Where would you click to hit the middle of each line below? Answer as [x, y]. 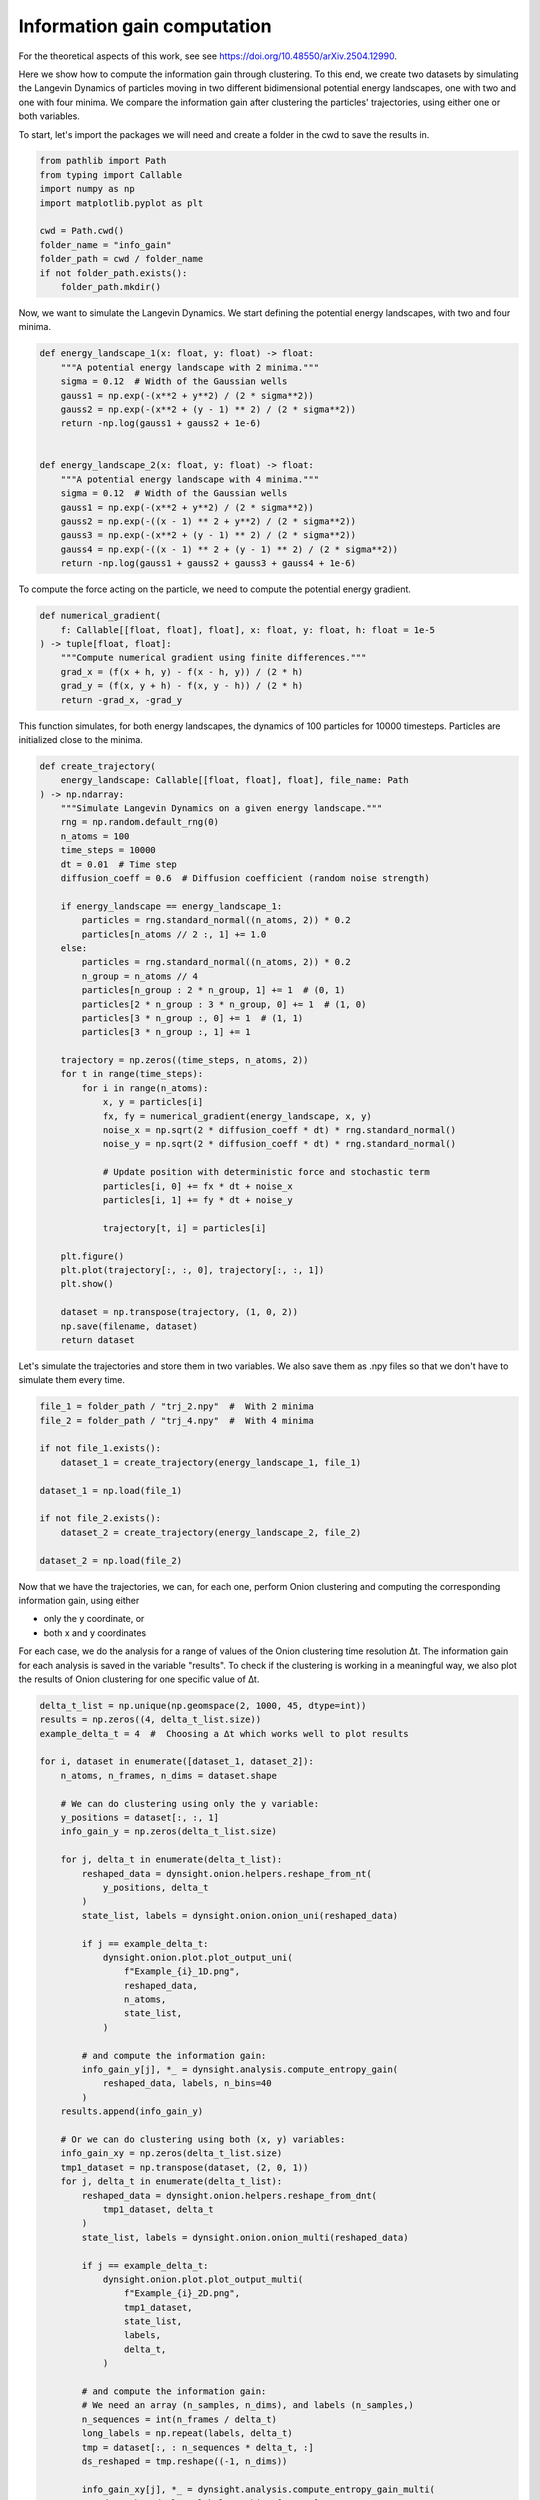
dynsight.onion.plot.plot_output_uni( [198, 1957]
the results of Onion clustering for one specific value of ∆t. [139, 1679]
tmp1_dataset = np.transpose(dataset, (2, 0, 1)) [184, 2167]
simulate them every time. [71, 1380]
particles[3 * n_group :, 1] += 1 [166, 1032]
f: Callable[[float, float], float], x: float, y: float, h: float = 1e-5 [247, 629]
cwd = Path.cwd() [82, 231]
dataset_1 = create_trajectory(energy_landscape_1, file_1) [211, 1462]
